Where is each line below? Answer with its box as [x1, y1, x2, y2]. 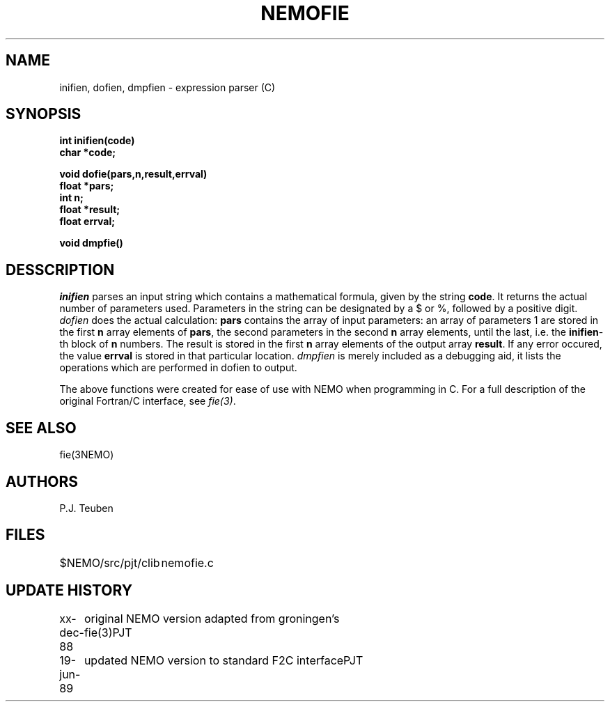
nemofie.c [161, 555, 214, 570]
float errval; [59, 215, 116, 228]
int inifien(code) [59, 134, 135, 147]
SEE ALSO [6, 419, 77, 437]
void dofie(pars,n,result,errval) [59, 168, 208, 180]
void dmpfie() [59, 237, 123, 249]
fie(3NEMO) [59, 449, 114, 461]
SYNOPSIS [6, 105, 81, 123]
